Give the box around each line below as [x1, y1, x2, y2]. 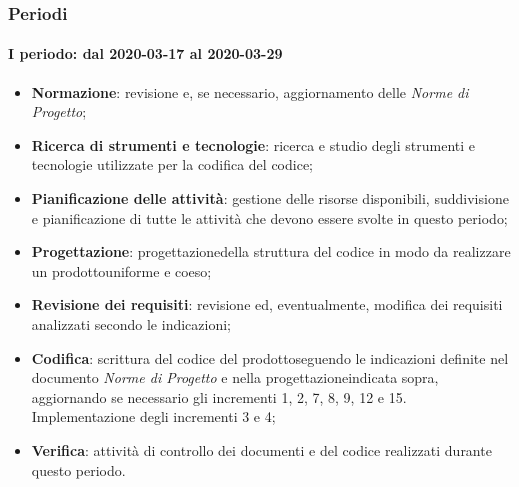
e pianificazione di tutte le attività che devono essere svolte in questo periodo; [31, 207, 508, 228]
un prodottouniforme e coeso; [31, 260, 212, 281]
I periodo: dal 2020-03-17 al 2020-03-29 [8, 43, 283, 64]
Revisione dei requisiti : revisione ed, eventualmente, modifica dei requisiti [31, 294, 503, 315]
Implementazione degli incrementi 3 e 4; [31, 406, 276, 427]
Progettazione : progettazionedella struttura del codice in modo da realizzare [31, 241, 511, 262]
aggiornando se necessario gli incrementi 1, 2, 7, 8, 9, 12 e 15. [31, 386, 407, 407]
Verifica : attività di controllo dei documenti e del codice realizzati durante [31, 439, 492, 460]
